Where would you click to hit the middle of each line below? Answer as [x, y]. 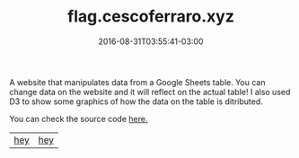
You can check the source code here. [79, 118]
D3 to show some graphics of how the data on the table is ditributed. [136, 101]
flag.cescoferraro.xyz [151, 17]
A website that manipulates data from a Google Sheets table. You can [137, 82]
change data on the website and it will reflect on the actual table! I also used [150, 92]
